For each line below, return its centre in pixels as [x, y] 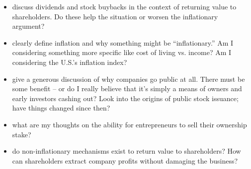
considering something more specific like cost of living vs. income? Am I [122, 52]
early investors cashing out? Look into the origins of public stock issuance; [125, 98]
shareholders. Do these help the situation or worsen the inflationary [115, 16]
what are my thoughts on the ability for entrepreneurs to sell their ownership [129, 124]
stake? [22, 134]
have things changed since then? [61, 108]
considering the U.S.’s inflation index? [70, 62]
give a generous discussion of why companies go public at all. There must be [128, 79]
